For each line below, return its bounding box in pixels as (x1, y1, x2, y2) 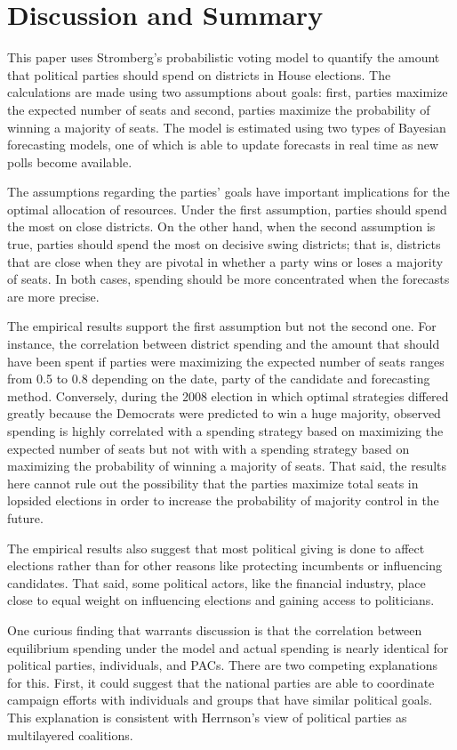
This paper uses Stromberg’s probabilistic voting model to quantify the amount (7, 48, 440, 67)
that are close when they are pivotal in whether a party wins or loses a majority (7, 252, 444, 270)
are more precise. (7, 286, 100, 305)
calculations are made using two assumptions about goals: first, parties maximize (7, 83, 448, 101)
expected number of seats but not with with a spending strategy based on (7, 439, 410, 457)
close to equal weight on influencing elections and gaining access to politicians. (7, 591, 435, 609)
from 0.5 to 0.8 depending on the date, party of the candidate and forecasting (7, 369, 430, 388)
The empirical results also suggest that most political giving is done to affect (7, 538, 425, 557)
